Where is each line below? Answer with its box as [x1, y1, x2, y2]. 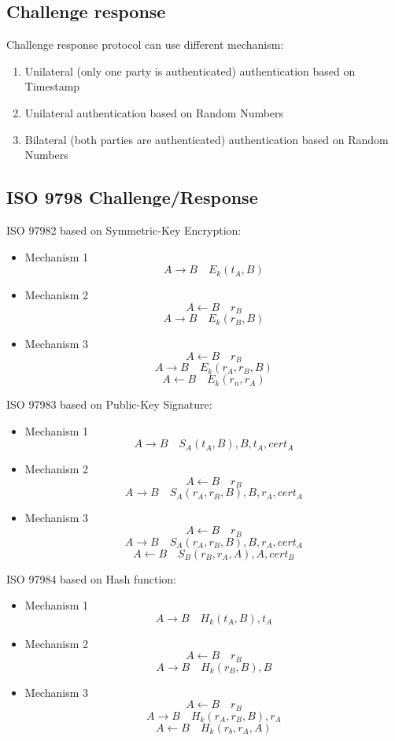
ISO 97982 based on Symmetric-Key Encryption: [6, 221, 242, 238]
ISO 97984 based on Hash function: [6, 570, 177, 587]
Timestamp [24, 78, 80, 94]
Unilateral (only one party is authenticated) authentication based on [24, 62, 356, 79]
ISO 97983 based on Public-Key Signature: [6, 396, 212, 413]
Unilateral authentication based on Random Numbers [24, 104, 284, 120]
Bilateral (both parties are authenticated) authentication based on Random [24, 131, 389, 147]
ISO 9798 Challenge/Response [6, 185, 258, 209]
